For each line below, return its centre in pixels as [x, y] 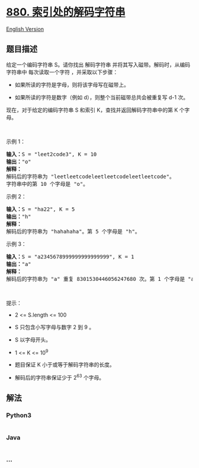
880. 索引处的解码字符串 [66, 12]
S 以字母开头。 [33, 340]
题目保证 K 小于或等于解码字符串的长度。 [65, 365]
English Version [25, 29]
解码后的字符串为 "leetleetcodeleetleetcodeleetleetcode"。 [90, 176]
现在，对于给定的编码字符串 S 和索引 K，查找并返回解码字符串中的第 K [92, 110]
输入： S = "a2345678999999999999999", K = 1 [70, 257]
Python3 [19, 415]
